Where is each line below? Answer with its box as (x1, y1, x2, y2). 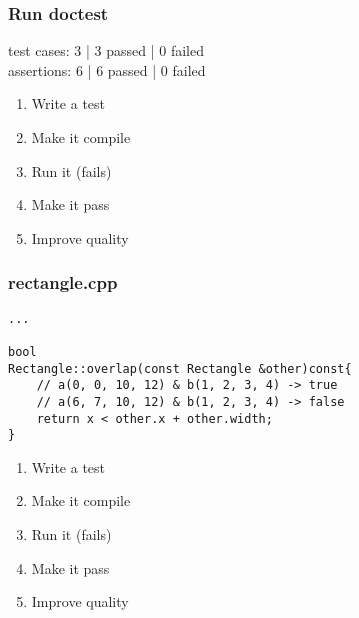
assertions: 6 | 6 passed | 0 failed (8, 59, 206, 80)
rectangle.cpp (8, 270, 118, 295)
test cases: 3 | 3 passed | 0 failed (8, 40, 204, 61)
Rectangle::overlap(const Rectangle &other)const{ (8, 361, 352, 376)
